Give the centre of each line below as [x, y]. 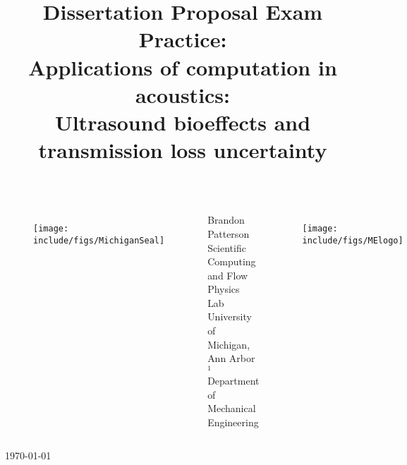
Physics [224, 289]
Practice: [183, 39]
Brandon [226, 220]
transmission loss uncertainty [183, 150]
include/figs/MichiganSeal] [99, 240]
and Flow [228, 275]
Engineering [233, 422]
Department [233, 380]
